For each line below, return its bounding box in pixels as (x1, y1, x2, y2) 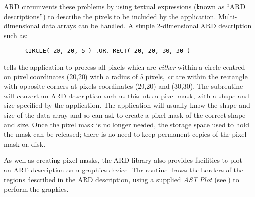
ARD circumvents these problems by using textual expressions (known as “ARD (4, 1, 246, 11)
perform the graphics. (4, 184, 69, 194)
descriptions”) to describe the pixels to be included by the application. (4, 11, 216, 21)
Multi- (218, 11, 237, 21)
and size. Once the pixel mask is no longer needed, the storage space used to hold (4, 119, 250, 129)
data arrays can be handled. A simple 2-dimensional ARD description (42, 21, 252, 31)
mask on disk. (4, 138, 46, 148)
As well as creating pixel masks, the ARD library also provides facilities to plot (4, 155, 242, 165)
